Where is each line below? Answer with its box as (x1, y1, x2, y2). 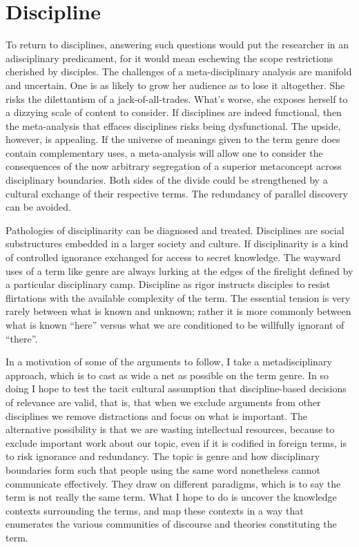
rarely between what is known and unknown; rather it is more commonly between (6, 304, 351, 318)
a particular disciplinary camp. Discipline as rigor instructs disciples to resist (6, 277, 331, 291)
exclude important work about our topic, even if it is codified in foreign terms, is (6, 435, 347, 450)
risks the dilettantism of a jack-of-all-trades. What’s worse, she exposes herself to (6, 91, 348, 106)
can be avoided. (6, 200, 71, 214)
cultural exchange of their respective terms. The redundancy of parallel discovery (6, 186, 348, 200)
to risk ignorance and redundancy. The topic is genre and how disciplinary (6, 449, 320, 463)
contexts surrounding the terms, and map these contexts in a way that (6, 503, 304, 517)
